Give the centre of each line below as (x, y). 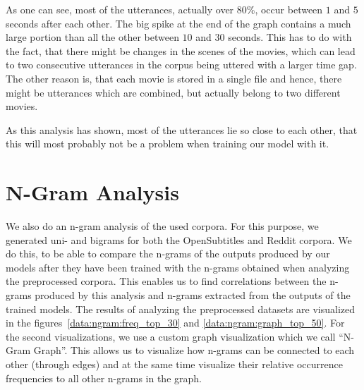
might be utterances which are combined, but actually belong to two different (173, 92)
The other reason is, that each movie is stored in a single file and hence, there (174, 78)
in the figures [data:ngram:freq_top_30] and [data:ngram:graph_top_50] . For (175, 323)
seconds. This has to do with (290, 37)
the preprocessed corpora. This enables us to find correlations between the (166, 281)
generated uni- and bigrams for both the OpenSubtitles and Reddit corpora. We (179, 239)
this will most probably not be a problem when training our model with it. (168, 144)
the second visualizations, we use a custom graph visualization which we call (171, 336)
